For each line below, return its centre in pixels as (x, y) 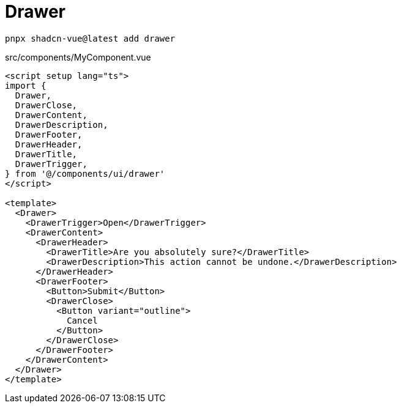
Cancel (82, 320)
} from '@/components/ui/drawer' (85, 173)
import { (26, 85)
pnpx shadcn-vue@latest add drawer (90, 38)
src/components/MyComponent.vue (78, 57)
